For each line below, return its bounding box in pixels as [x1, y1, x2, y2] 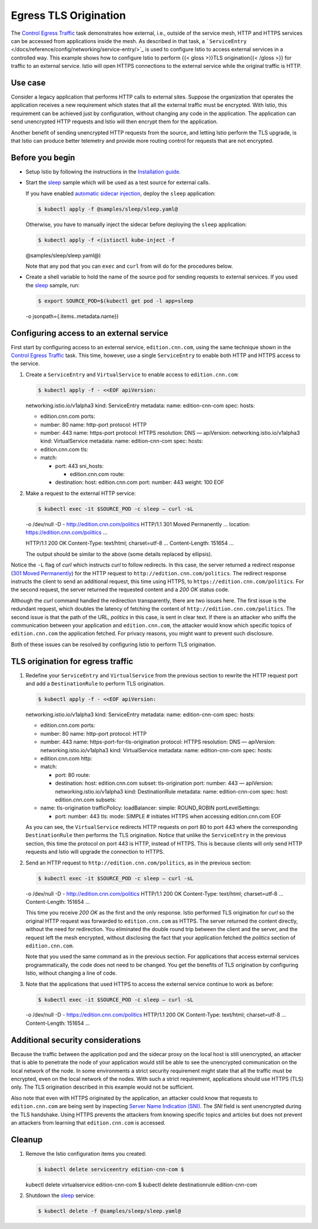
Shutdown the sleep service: [25, 1192, 95, 1199]
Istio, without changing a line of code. [25, 969, 117, 976]
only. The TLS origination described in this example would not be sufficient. [11, 1083, 194, 1091]
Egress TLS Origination [11, 9, 126, 22]
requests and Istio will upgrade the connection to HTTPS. [25, 848, 165, 856]
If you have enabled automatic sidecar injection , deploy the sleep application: [25, 189, 216, 197]
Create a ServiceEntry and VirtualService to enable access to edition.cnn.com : [25, 371, 239, 378]
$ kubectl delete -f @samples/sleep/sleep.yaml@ [38, 1208, 181, 1215]
